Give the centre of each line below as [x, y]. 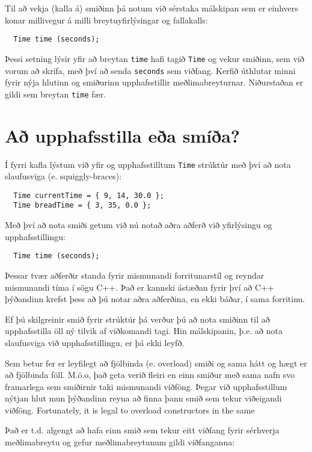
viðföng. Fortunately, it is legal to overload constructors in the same [130, 410]
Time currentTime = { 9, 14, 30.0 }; [89, 195]
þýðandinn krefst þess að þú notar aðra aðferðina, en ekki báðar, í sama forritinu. [155, 299]
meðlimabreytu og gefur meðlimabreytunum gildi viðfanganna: [120, 442]
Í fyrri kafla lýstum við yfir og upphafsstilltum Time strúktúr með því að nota [148, 164]
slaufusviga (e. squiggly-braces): [63, 176]
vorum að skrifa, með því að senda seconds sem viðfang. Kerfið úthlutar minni [150, 70]
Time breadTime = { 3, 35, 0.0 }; [82, 206]
